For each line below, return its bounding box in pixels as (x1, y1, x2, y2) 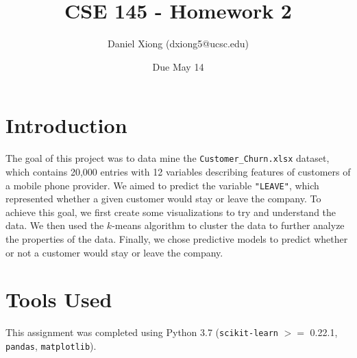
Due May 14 (152, 59, 204, 73)
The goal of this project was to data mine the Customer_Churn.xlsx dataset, (5, 151, 330, 165)
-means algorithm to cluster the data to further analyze (112, 218, 345, 232)
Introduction (5, 111, 127, 139)
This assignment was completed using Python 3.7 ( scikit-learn (5, 325, 278, 339)
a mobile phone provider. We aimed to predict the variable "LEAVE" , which (5, 178, 319, 192)
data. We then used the (5, 218, 104, 232)
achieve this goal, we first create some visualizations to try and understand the (5, 204, 336, 219)
